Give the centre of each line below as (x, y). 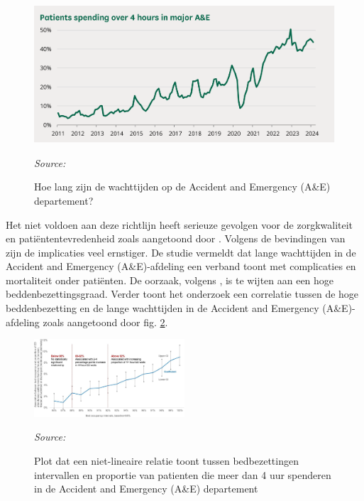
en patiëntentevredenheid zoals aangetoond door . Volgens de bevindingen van (176, 238)
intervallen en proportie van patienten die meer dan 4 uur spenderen (183, 474)
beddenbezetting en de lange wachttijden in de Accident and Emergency (162, 308)
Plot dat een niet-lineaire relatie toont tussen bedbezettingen (166, 460)
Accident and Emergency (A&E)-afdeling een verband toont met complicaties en (181, 266)
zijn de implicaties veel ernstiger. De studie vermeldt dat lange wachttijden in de (181, 252)
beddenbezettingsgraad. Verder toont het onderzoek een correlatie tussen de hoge (182, 294)
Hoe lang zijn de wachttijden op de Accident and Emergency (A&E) (182, 187)
